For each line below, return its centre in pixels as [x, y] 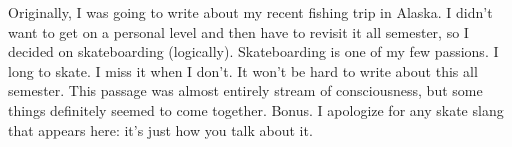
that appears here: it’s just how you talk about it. [160, 129]
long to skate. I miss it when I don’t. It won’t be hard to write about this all [243, 70]
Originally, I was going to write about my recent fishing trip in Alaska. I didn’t [250, 12]
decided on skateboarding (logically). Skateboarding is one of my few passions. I [253, 51]
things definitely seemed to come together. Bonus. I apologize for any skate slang [256, 109]
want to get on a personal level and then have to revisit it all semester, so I [238, 31]
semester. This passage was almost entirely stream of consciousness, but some [245, 90]
